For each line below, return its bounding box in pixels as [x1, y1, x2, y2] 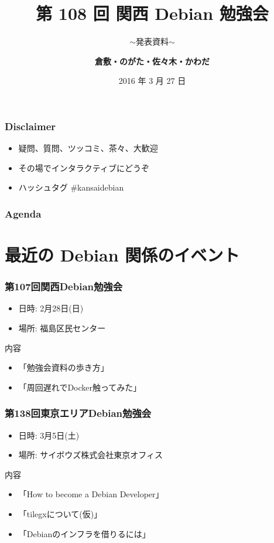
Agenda [5, 206, 42, 220]
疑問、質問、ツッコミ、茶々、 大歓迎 [18, 142, 158, 154]
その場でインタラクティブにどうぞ [18, 161, 149, 174]
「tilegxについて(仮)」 [18, 507, 102, 520]
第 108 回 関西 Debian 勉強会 [36, 1, 269, 25]
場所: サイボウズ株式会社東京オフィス [18, 449, 163, 461]
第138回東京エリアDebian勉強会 [5, 406, 152, 420]
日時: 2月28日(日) [18, 302, 84, 314]
